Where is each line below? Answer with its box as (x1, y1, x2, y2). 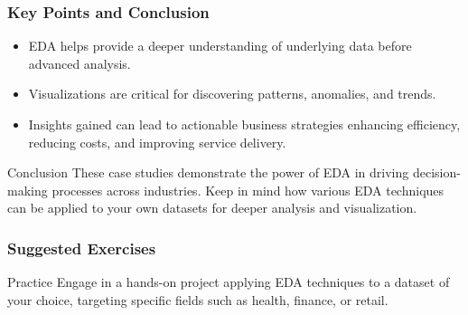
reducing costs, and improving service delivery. (28, 132, 286, 151)
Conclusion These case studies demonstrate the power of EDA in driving (7, 163, 409, 182)
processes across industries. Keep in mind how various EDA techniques (51, 180, 445, 199)
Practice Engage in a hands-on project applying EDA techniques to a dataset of (7, 272, 450, 291)
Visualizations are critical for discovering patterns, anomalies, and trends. (28, 84, 436, 103)
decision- (412, 163, 461, 182)
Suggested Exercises (7, 236, 156, 259)
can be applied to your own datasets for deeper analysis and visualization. (7, 198, 417, 217)
